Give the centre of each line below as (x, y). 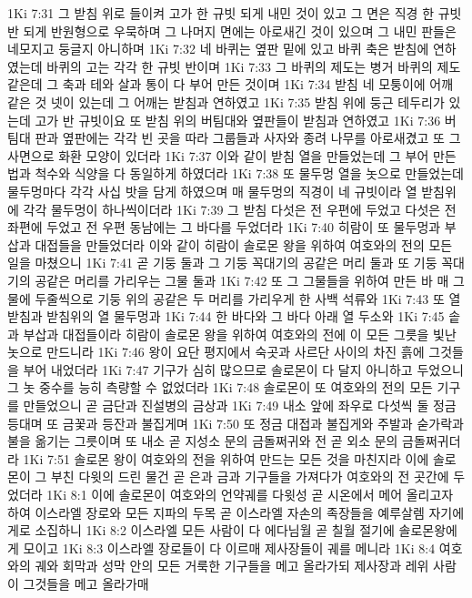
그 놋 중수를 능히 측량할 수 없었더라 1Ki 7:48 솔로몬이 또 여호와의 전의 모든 (220, 387)
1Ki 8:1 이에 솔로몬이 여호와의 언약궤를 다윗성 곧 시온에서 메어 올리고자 (250, 495)
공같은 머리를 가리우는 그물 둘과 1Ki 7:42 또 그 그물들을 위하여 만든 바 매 (242, 280)
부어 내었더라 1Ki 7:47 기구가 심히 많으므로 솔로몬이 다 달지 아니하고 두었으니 (243, 369)
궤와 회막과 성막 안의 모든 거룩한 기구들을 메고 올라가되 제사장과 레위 (232, 566)
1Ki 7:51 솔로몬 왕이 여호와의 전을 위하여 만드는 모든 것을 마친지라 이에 (226, 458)
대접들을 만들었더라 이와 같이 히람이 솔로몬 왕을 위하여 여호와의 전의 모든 (244, 244)
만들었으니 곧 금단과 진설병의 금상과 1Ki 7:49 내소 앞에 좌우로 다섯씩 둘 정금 (240, 405)
